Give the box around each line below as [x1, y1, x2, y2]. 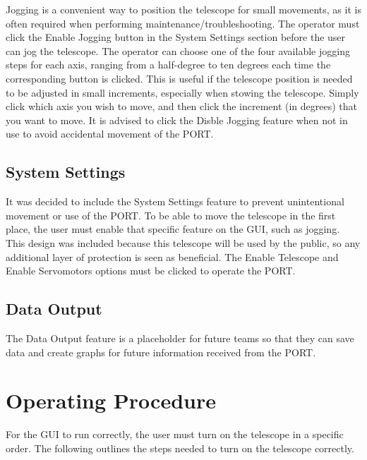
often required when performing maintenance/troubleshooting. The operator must [6, 16, 360, 30]
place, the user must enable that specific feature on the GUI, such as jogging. [6, 222, 340, 236]
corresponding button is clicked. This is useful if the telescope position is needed [6, 71, 353, 85]
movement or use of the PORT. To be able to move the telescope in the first [6, 207, 336, 222]
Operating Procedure [6, 386, 216, 415]
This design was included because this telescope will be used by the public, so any [6, 235, 361, 250]
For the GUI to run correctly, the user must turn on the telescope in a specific [6, 427, 344, 442]
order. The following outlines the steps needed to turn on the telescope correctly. [6, 440, 354, 455]
